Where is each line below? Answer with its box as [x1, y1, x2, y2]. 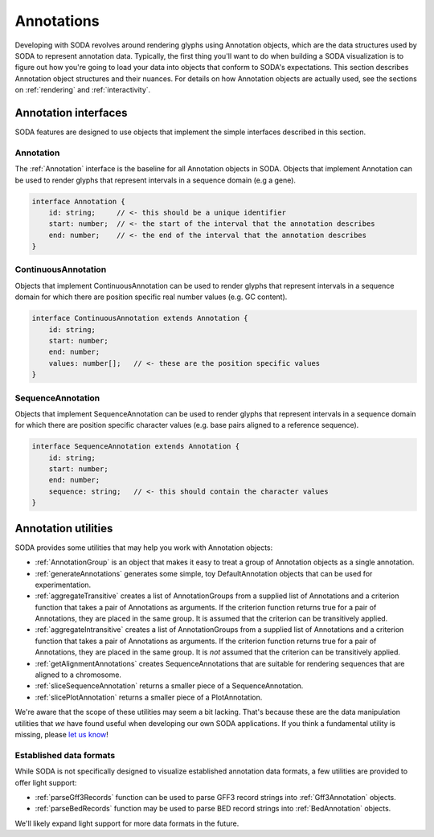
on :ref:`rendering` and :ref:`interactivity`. [14, 85, 151, 95]
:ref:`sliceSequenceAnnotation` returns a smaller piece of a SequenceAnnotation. [35, 681, 304, 691]
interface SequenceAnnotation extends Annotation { [31, 442, 240, 451]
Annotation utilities [14, 521, 113, 535]
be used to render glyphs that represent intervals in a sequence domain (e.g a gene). [14, 175, 297, 185]
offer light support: [14, 778, 77, 787]
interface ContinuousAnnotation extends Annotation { [31, 314, 248, 323]
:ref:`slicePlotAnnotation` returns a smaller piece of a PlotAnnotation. [35, 692, 263, 702]
